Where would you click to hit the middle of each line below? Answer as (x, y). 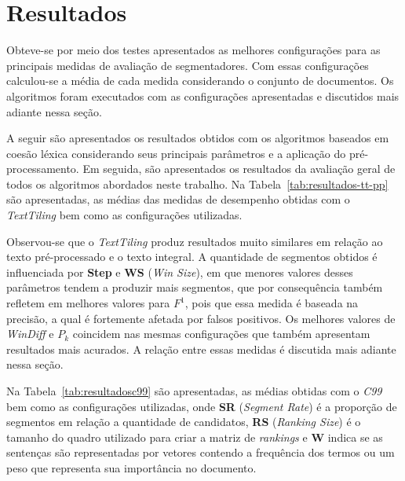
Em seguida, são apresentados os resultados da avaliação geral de (239, 169)
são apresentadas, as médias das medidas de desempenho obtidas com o (178, 199)
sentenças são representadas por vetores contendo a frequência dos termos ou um (201, 452)
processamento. (43, 169)
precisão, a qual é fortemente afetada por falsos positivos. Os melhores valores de (201, 318)
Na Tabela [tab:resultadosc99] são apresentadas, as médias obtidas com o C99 (194, 391)
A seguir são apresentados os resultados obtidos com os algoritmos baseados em (198, 138)
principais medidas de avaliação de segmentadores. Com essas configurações (188, 65)
